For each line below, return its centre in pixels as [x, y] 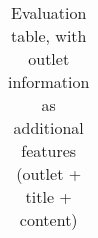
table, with [48, 35]
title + [48, 196]
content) [48, 219]
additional [48, 127]
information [49, 81]
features [49, 150]
